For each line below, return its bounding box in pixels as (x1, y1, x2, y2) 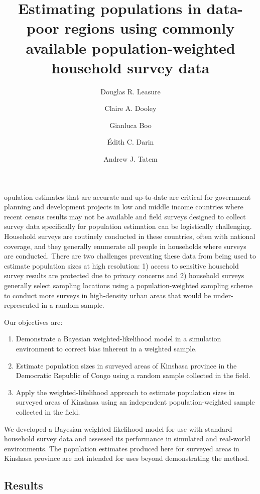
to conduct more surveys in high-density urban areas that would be (4, 290, 211, 300)
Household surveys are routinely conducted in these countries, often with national (4, 231, 255, 241)
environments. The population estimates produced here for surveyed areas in (4, 443, 239, 453)
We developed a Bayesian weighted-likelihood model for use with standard (4, 423, 232, 434)
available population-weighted (26, 37, 235, 58)
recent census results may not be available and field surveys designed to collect (4, 211, 246, 221)
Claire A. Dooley (104, 103, 157, 113)
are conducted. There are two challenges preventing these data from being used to (4, 251, 256, 261)
